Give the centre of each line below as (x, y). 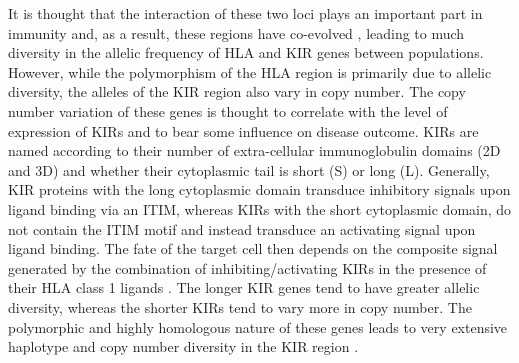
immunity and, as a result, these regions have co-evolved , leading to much (236, 32)
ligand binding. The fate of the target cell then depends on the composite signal (253, 248)
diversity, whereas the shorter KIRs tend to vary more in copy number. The (240, 306)
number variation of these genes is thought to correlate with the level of (228, 110)
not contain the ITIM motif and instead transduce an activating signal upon (242, 228)
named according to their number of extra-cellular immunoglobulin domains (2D (254, 150)
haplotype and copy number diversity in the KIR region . (183, 346)
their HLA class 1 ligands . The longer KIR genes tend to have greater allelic (244, 287)
